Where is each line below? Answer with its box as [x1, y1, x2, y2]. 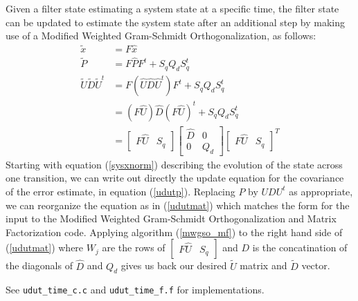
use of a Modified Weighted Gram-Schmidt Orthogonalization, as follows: [6, 28, 316, 43]
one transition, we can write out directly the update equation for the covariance [6, 171, 344, 185]
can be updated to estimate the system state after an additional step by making [6, 14, 346, 29]
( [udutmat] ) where [6, 240, 84, 255]
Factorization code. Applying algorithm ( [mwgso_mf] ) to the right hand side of [6, 224, 343, 239]
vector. [301, 258, 330, 273]
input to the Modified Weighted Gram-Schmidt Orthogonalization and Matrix [6, 211, 337, 226]
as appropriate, [289, 184, 353, 198]
